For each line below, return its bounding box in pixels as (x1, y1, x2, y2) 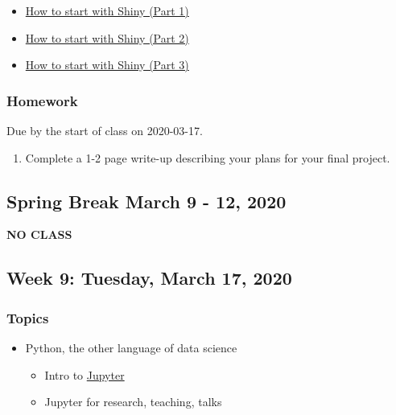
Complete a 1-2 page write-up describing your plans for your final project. (25, 149, 390, 166)
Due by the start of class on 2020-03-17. (6, 122, 203, 138)
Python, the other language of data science (25, 339, 237, 355)
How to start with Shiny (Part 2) (25, 29, 189, 46)
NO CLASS (6, 226, 72, 243)
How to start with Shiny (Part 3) (25, 56, 189, 73)
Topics (6, 307, 49, 327)
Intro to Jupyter (44, 366, 125, 383)
